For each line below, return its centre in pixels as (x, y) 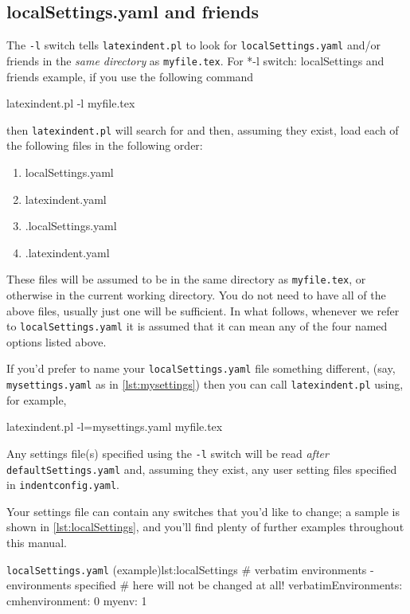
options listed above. (57, 341)
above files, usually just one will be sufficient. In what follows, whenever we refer (203, 310)
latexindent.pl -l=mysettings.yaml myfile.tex (115, 426)
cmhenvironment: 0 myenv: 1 (77, 600)
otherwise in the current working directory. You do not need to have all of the (196, 294)
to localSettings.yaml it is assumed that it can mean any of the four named (197, 326)
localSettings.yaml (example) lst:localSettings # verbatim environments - (190, 569)
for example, (37, 399)
